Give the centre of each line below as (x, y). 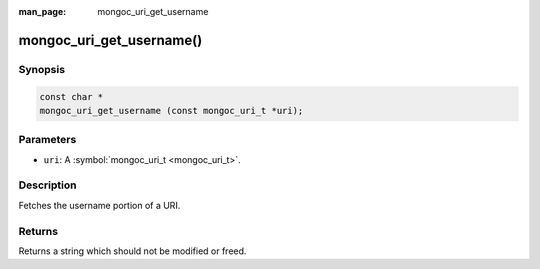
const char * (71, 96)
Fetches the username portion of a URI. (99, 205)
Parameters (47, 140)
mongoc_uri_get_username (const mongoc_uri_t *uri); (171, 110)
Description (47, 185)
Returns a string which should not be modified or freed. (132, 251)
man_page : (42, 11)
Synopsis (41, 69)
